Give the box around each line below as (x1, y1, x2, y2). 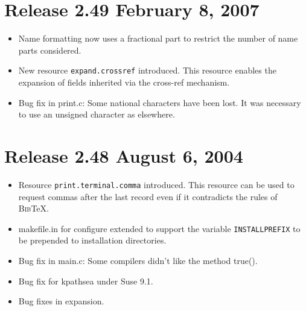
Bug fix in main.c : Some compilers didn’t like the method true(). (18, 254, 258, 266)
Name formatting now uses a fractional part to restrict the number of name (18, 32, 298, 45)
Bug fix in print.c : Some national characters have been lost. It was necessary (18, 96, 301, 108)
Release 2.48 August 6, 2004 (4, 143, 243, 168)
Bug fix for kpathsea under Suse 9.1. (18, 274, 153, 287)
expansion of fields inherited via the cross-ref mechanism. (18, 75, 230, 88)
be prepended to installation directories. (18, 234, 167, 247)
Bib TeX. (18, 202, 49, 215)
